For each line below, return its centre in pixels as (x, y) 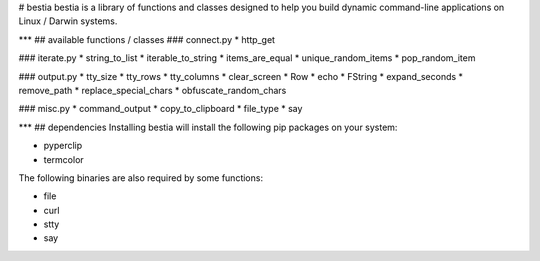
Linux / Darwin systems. (68, 21)
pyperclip (63, 146)
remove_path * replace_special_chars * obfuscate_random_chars (152, 90)
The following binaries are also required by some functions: (141, 177)
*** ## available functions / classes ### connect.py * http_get (146, 39)
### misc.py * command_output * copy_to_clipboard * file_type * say (160, 109)
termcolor (63, 159)
